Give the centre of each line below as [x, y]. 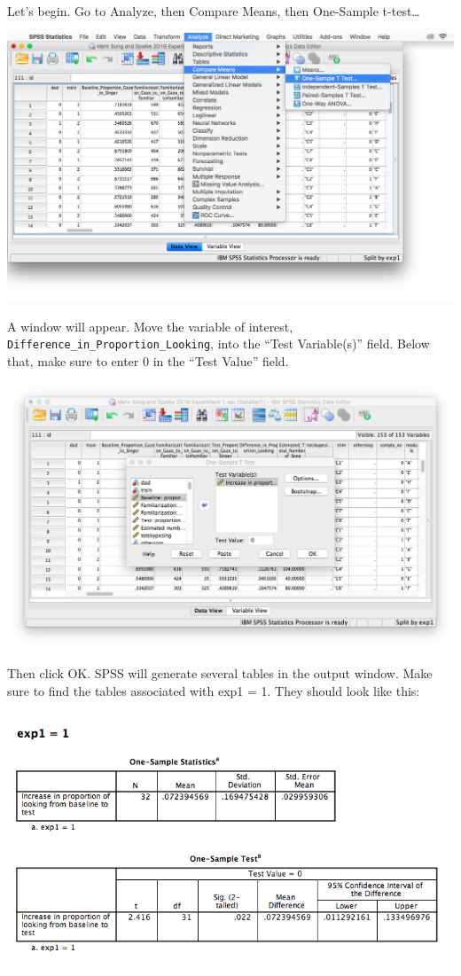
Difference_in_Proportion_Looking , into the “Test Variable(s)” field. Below [219, 344]
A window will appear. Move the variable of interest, [150, 326]
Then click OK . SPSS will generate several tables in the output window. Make [220, 673]
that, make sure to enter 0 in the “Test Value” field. [148, 361]
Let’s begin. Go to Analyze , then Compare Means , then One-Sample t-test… [214, 11]
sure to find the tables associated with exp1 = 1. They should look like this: [214, 690]
